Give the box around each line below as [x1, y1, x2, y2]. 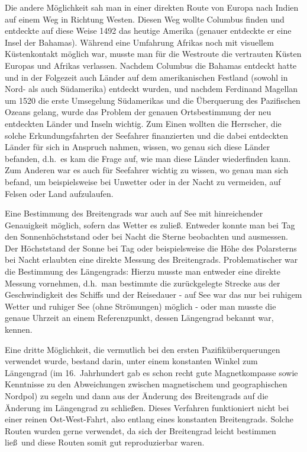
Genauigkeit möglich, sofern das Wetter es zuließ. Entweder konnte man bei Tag [5, 218, 295, 231]
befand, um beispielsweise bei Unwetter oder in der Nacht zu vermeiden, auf [5, 175, 281, 187]
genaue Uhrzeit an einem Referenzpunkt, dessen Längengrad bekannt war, [5, 311, 274, 324]
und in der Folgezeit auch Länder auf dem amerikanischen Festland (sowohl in [5, 71, 288, 83]
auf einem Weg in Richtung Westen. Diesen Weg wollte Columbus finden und [5, 12, 285, 25]
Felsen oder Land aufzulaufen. [5, 187, 114, 199]
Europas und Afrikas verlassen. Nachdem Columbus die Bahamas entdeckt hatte [5, 59, 297, 71]
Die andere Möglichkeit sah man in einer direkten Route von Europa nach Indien [5, 1, 299, 13]
